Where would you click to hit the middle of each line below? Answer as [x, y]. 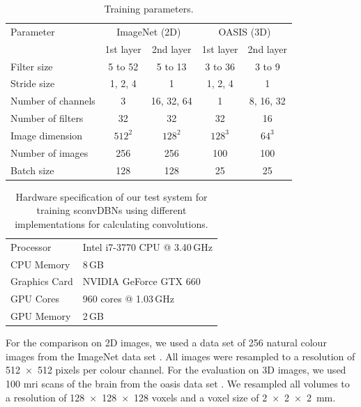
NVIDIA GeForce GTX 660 [141, 281]
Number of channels [53, 101]
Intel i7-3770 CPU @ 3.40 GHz [147, 246]
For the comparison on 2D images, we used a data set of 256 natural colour [166, 343]
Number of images [49, 152]
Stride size [33, 83]
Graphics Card [42, 281]
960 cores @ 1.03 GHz [128, 299]
